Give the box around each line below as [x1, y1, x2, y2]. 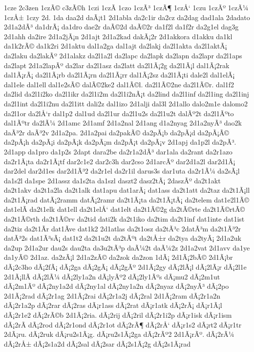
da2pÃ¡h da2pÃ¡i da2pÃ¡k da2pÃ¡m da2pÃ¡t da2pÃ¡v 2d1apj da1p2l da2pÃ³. [4, 137, 236, 147]
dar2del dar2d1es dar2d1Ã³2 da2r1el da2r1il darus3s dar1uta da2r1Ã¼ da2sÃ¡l [4, 166, 240, 176]
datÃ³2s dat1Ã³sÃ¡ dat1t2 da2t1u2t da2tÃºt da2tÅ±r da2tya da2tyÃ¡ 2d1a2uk [4, 233, 241, 243]
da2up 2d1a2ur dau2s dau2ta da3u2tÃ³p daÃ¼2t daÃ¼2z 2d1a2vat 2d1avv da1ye [4, 242, 250, 252]
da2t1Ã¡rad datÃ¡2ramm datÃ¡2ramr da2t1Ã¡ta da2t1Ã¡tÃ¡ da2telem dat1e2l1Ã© [4, 194, 249, 204]
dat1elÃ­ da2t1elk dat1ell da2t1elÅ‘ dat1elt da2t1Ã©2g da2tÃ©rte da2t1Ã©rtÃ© [4, 204, 245, 214]
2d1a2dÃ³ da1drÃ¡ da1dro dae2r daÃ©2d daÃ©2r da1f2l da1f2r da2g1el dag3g [4, 22, 239, 32]
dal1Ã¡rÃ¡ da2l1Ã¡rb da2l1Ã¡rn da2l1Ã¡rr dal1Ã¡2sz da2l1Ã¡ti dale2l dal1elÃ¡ [4, 70, 235, 80]
